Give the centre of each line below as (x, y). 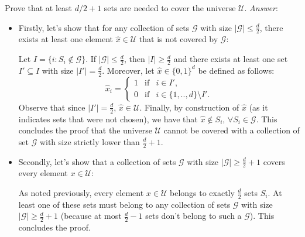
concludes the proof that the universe (85, 130)
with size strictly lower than (90, 141)
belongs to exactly (202, 192)
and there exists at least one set (231, 59)
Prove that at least (39, 8)
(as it (258, 107)
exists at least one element (66, 39)
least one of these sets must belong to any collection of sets (124, 204)
